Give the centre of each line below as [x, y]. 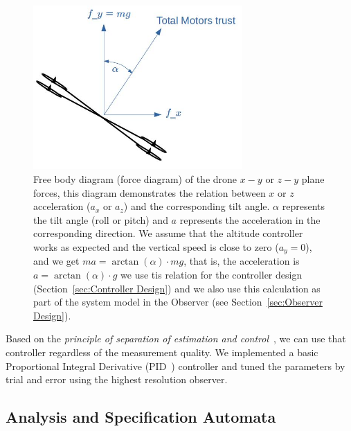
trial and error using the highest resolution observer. [117, 379]
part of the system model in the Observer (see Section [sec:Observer [178, 302]
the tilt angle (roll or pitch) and [101, 219]
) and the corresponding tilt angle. [197, 206]
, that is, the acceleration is [242, 261]
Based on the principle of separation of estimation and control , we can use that [176, 338]
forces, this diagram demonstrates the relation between [150, 192]
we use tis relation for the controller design [211, 275]
